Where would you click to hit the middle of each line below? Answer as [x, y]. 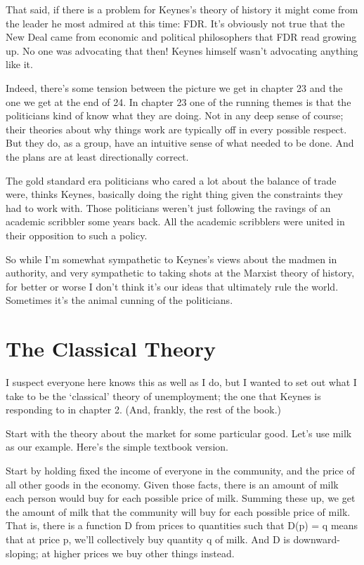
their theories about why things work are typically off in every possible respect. [176, 129]
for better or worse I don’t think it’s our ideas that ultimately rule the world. [172, 286]
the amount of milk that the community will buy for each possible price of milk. [178, 511]
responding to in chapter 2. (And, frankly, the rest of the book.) [143, 410]
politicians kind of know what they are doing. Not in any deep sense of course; [175, 115]
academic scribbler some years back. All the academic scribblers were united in [175, 221]
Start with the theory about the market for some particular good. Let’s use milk [179, 433]
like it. [19, 64]
